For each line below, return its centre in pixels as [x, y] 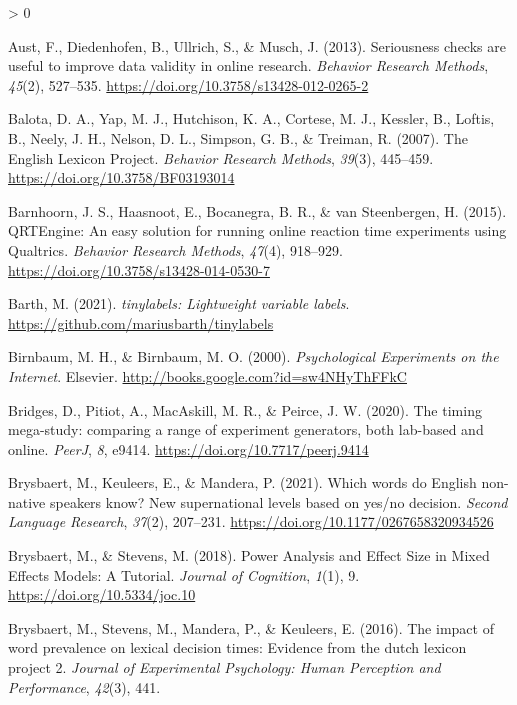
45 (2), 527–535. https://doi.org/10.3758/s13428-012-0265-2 [188, 84]
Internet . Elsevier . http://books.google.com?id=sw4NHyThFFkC [207, 375]
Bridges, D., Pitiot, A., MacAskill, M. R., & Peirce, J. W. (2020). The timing [245, 409]
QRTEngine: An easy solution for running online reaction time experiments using [257, 230]
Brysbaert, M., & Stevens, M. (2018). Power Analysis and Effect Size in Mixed [249, 555]
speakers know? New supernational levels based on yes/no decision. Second [278, 501]
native [27, 501]
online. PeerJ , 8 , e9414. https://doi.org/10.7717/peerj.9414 [188, 448]
